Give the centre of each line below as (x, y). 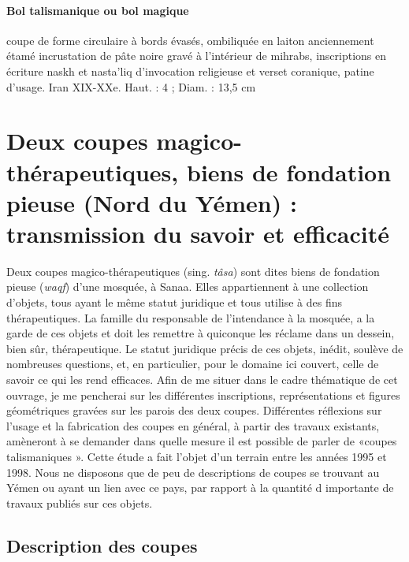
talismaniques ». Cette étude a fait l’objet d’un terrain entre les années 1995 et (197, 456)
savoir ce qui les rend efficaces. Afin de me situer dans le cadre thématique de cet (202, 380)
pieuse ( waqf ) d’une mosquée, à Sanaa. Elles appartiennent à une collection (188, 287)
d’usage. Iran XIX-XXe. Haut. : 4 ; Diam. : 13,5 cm (131, 86)
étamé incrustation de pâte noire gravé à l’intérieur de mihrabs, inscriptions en (197, 56)
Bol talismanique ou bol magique (98, 10)
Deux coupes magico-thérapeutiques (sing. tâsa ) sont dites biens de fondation (193, 271)
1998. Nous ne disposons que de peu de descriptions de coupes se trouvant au (193, 472)
